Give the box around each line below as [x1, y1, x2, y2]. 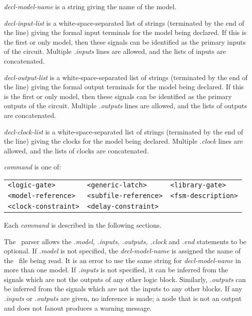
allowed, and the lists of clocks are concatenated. [4, 145, 149, 155]
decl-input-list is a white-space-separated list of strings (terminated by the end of [4, 17, 244, 28]
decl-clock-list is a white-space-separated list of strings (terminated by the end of [4, 126, 243, 136]
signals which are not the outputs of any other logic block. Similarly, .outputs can [4, 274, 246, 284]
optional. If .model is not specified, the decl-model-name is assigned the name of [4, 246, 241, 256]
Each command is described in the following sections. [4, 219, 162, 230]
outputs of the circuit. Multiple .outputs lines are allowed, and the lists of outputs [4, 100, 247, 111]
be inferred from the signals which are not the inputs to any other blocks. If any [4, 283, 242, 294]
